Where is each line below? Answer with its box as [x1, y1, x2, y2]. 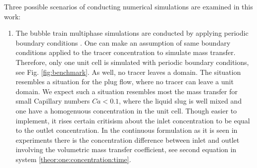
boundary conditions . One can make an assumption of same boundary [15, 37, 231, 48]
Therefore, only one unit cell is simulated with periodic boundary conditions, [15, 56, 249, 67]
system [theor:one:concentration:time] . [15, 154, 131, 164]
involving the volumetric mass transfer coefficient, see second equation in [15, 144, 237, 155]
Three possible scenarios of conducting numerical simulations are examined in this [4, 1, 253, 11]
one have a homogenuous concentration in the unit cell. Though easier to [15, 105, 237, 115]
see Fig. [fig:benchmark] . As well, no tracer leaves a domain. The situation [15, 66, 241, 77]
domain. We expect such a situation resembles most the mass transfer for [15, 86, 238, 96]
